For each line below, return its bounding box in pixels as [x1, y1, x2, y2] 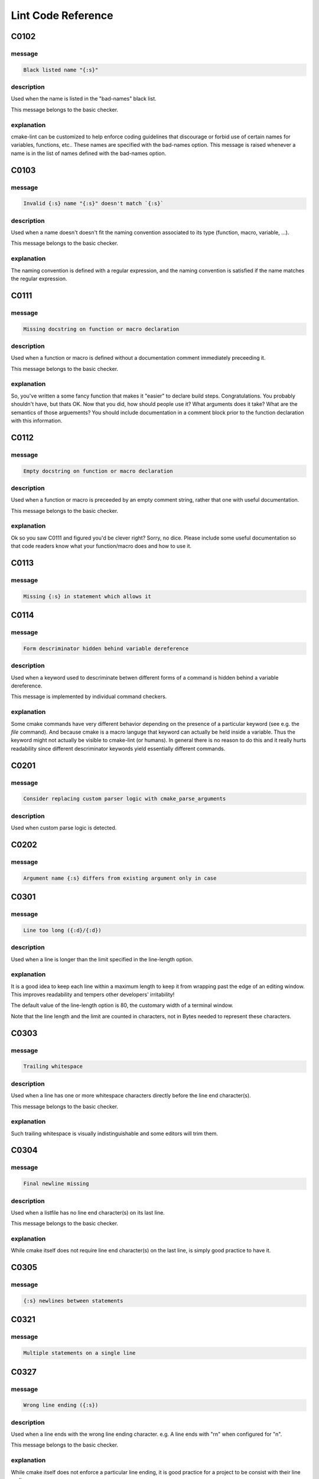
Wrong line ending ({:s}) [23, 1402, 99, 1409]
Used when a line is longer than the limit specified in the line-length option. [11, 955, 193, 963]
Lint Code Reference [11, 9, 113, 22]
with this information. [11, 417, 63, 424]
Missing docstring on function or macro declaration [23, 325, 180, 332]
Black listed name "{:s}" [23, 66, 99, 73]
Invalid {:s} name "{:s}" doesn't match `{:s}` [23, 200, 164, 207]
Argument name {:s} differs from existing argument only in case [23, 874, 217, 881]
